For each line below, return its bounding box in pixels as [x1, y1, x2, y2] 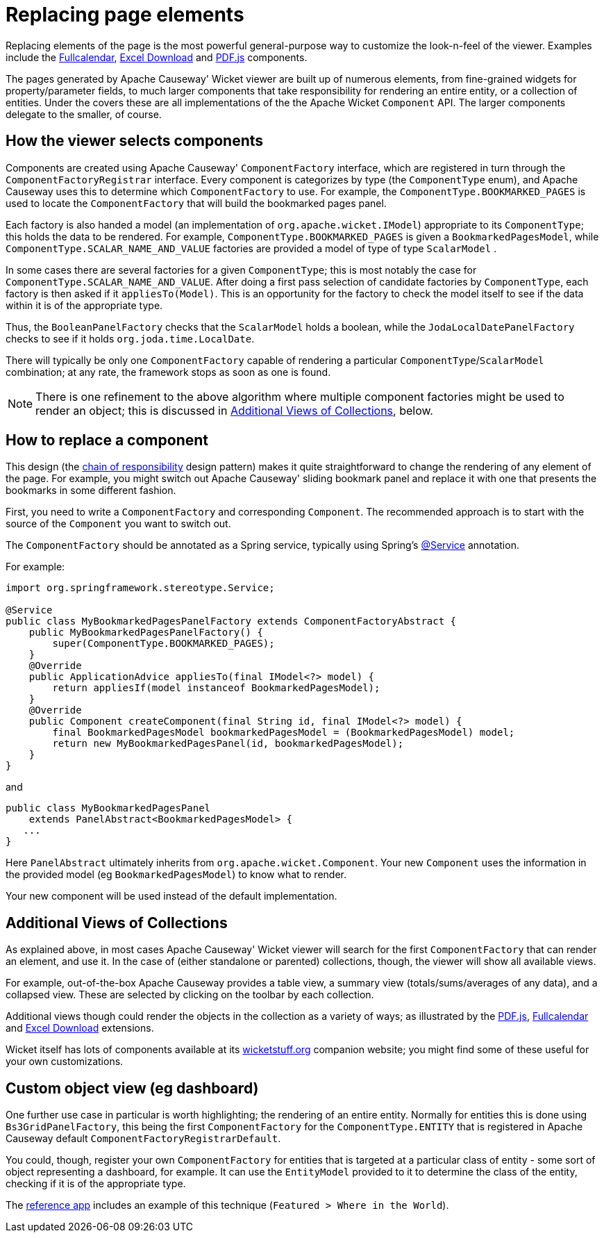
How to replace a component [6, 431, 208, 449]
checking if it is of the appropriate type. [6, 1178, 186, 1190]
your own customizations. [6, 1055, 124, 1068]
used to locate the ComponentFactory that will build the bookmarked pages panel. [6, 197, 387, 209]
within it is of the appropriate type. [6, 299, 163, 311]
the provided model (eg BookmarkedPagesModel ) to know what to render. [6, 868, 346, 881]
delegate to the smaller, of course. [6, 108, 162, 120]
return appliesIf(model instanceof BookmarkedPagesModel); [52, 682, 380, 694]
